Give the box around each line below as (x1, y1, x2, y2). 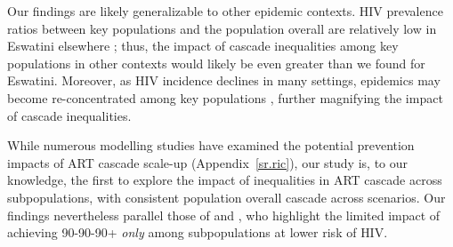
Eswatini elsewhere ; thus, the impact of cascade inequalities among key (7, 36, 399, 55)
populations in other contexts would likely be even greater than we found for (7, 53, 425, 72)
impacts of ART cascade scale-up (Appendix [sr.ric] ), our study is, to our (7, 153, 409, 171)
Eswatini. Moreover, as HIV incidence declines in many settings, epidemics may (7, 71, 441, 90)
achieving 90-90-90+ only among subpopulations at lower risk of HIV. (7, 223, 388, 242)
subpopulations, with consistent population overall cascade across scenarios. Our (7, 187, 446, 206)
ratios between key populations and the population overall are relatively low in (7, 19, 437, 37)
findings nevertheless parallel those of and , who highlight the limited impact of (7, 205, 441, 224)
